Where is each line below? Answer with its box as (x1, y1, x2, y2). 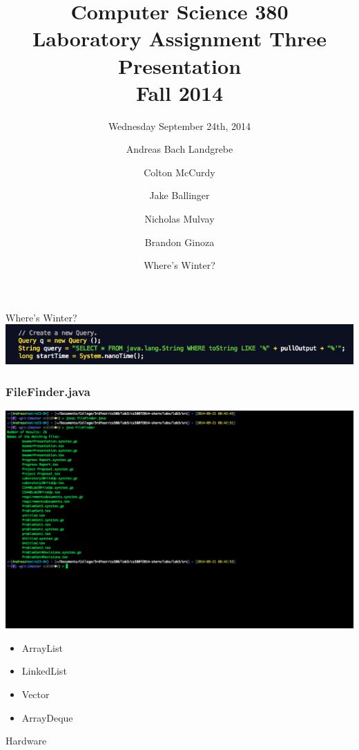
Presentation (117, 51, 242, 79)
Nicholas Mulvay (144, 212, 215, 226)
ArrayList (21, 640, 63, 655)
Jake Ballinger (149, 188, 210, 203)
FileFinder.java (6, 382, 90, 400)
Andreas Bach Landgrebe (126, 142, 233, 156)
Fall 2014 (135, 78, 224, 106)
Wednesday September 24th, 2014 (108, 118, 251, 133)
